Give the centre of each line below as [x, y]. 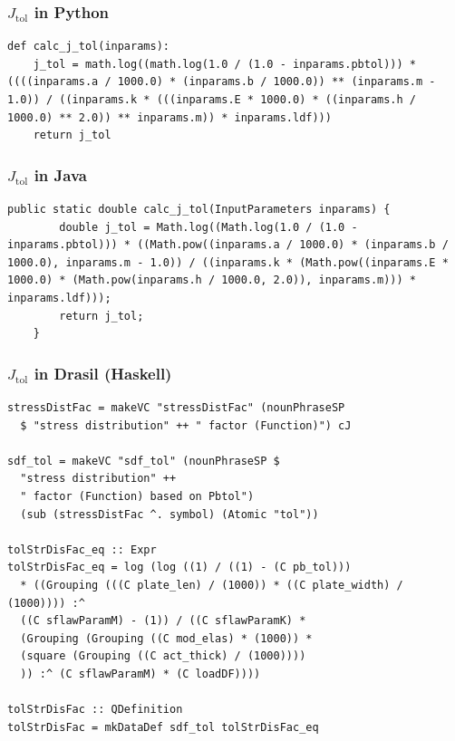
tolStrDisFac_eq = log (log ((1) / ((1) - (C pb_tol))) [179, 568]
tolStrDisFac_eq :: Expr [82, 549]
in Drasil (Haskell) [103, 373]
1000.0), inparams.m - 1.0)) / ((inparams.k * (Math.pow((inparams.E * [228, 262]
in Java [60, 174]
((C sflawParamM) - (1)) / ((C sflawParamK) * [163, 621]
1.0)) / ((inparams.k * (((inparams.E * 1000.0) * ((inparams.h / [212, 100]
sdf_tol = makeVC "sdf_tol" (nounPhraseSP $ [144, 461]
